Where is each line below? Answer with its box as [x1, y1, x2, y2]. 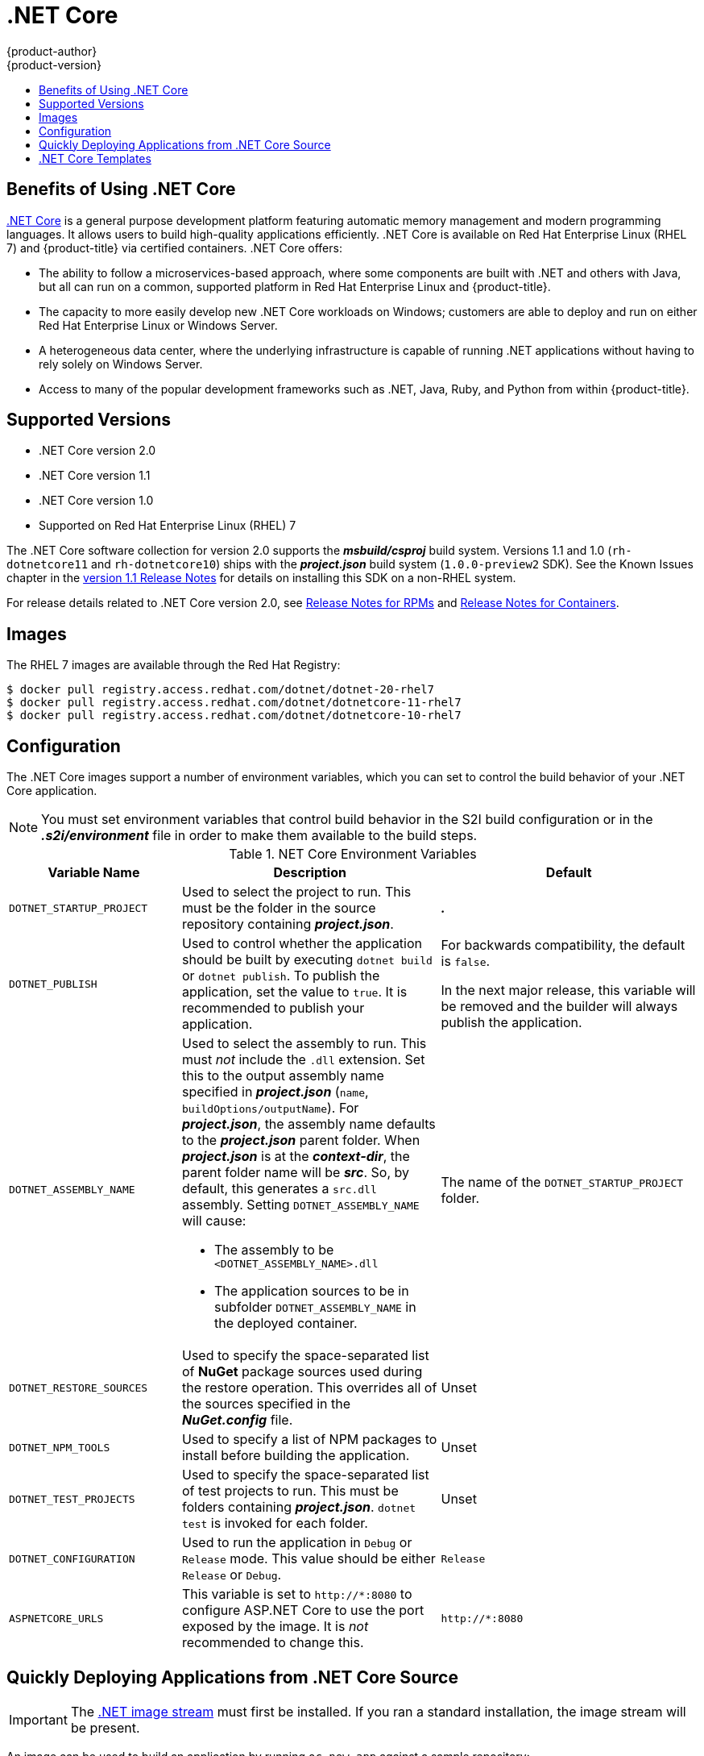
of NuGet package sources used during [182, 1363, 423, 1380]
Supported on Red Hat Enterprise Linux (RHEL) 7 [39, 518, 296, 533]
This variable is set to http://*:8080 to [182, 1586, 412, 1603]
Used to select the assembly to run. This [182, 1035, 427, 1052]
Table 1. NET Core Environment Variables [229, 846, 477, 863]
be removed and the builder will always [441, 998, 678, 1015]
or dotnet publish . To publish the [182, 967, 380, 984]
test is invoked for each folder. [182, 1515, 368, 1532]
